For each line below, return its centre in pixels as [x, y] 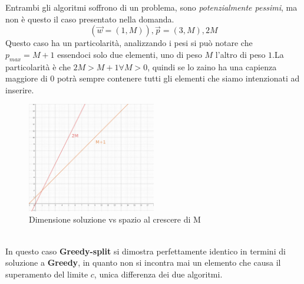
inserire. [20, 89]
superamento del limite [47, 274]
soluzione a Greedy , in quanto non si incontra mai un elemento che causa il [143, 262]
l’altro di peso [240, 54]
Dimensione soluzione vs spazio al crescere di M [115, 219]
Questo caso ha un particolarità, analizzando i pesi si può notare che [129, 43]
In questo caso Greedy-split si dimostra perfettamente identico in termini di [146, 251]
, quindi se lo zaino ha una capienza [212, 66]
